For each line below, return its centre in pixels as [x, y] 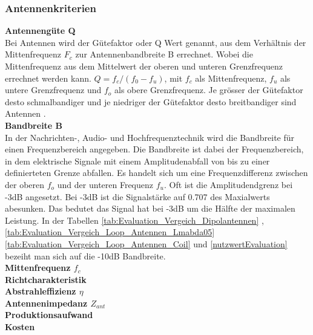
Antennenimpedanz [46, 303]
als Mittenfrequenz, [231, 78]
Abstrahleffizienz [41, 291]
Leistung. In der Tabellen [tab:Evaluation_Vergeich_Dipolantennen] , [134, 220]
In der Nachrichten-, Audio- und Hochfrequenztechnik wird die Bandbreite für [150, 137]
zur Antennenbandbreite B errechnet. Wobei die [164, 54]
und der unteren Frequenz [105, 184]
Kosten [20, 327]
